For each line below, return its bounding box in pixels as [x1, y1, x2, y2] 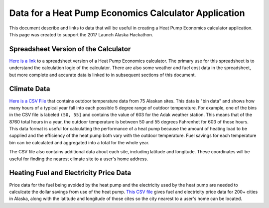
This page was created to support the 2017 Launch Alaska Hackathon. [9, 31, 153, 37]
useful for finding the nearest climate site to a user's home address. [9, 156, 148, 162]
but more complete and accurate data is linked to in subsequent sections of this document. [9, 72, 196, 78]
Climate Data [9, 85, 50, 93]
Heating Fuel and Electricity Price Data [9, 169, 132, 177]
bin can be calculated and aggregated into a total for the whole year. [9, 139, 149, 145]
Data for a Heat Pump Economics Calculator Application [9, 7, 245, 18]
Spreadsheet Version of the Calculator [9, 45, 131, 53]
